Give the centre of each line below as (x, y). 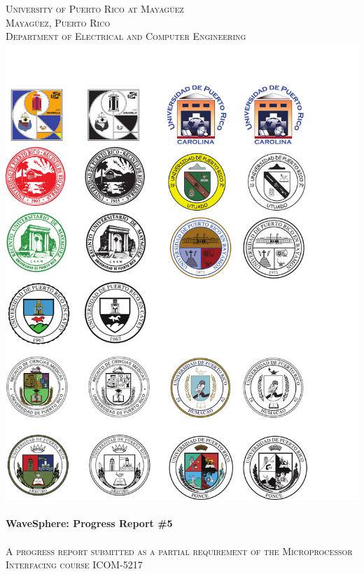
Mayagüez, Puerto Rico (58, 22)
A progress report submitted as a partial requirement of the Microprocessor (179, 551)
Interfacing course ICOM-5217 (74, 565)
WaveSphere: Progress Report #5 (89, 523)
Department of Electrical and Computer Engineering (126, 36)
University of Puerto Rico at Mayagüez (95, 8)
